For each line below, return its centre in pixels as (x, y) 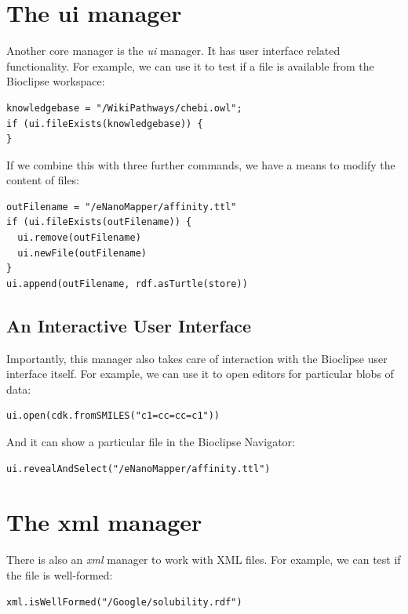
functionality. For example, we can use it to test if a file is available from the (190, 65)
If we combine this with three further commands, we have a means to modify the (201, 164)
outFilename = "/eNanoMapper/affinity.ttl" (122, 207)
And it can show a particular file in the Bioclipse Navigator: (151, 442)
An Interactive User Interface (129, 325)
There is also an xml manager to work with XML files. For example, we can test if (204, 560)
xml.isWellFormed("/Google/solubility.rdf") (124, 602)
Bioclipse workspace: (56, 81)
